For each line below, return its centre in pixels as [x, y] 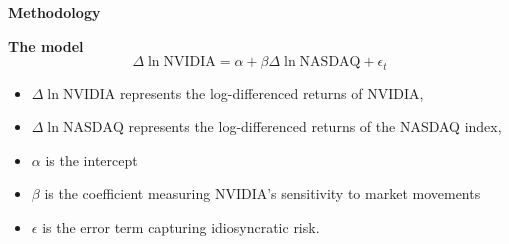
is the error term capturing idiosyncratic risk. [181, 227]
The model [46, 45]
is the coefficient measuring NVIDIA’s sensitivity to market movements [262, 193]
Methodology [54, 12]
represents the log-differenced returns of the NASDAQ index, [315, 126]
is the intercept [91, 159]
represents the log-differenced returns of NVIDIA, [271, 92]
